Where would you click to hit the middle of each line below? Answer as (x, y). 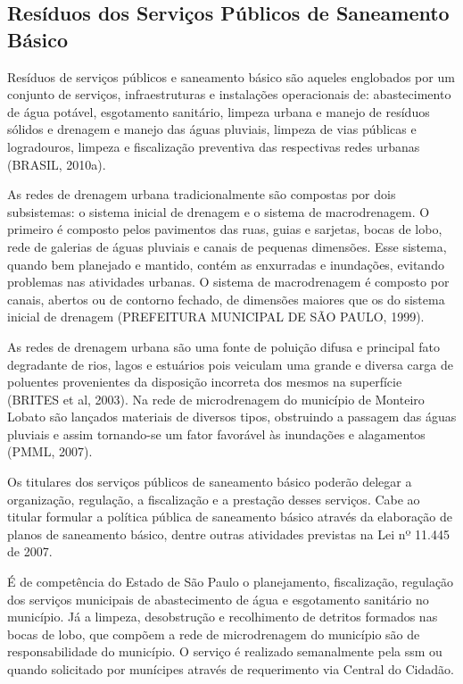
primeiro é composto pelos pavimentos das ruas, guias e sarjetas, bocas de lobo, (225, 229)
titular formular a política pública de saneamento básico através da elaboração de (230, 517)
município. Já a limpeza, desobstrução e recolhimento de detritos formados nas (223, 617)
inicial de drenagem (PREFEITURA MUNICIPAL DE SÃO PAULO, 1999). (216, 317)
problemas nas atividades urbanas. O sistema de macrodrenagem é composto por (228, 282)
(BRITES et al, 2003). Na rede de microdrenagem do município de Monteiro (216, 399)
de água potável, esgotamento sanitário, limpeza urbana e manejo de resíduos (219, 111)
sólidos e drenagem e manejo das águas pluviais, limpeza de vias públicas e (212, 129)
